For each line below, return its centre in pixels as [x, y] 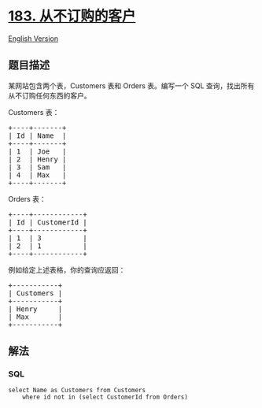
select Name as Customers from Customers [77, 391]
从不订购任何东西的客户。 [50, 95]
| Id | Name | [37, 135]
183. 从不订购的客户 [72, 16]
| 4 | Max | [37, 175]
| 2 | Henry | [37, 159]
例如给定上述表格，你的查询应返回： [67, 269]
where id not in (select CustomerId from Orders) [105, 397]
